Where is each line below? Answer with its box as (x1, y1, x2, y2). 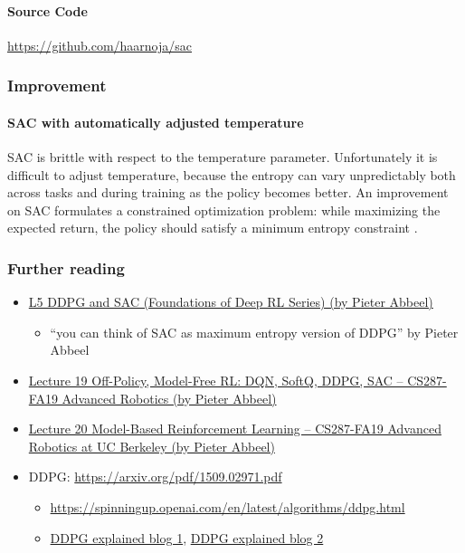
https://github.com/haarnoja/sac (7, 35, 193, 54)
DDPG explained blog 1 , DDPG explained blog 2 (50, 528, 324, 547)
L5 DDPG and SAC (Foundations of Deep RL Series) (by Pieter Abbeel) (28, 292, 433, 311)
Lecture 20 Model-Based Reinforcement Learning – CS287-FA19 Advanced (28, 419, 441, 438)
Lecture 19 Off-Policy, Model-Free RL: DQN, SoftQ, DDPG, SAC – (28, 371, 403, 389)
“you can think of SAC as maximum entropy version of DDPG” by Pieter (50, 322, 459, 341)
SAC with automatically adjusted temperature (7, 112, 304, 131)
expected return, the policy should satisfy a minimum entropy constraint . (7, 218, 418, 237)
